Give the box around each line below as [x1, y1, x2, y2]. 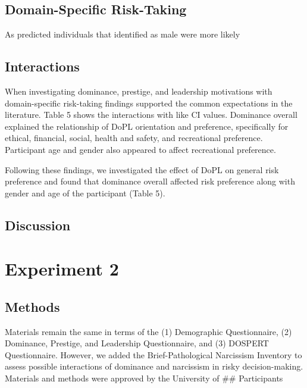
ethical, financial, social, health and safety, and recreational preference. [5, 132, 263, 144]
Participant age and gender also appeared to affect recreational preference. [5, 143, 276, 155]
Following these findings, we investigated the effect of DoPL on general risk [5, 163, 279, 176]
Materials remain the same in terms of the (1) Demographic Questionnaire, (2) [5, 325, 292, 337]
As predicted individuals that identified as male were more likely [5, 28, 240, 40]
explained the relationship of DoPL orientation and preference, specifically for [5, 120, 289, 132]
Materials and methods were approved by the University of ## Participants [5, 372, 283, 384]
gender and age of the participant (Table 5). [5, 186, 165, 199]
